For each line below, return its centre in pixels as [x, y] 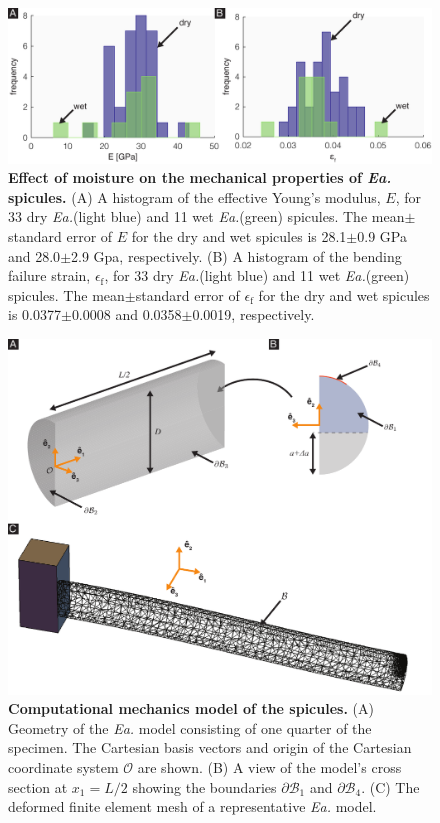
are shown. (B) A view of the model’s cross [269, 767]
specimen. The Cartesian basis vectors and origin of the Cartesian [210, 747]
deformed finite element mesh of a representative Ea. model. [192, 806]
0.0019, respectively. [253, 314]
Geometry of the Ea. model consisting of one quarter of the [190, 727]
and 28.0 [34, 255]
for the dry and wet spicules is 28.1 [239, 236]
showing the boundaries [204, 786]
